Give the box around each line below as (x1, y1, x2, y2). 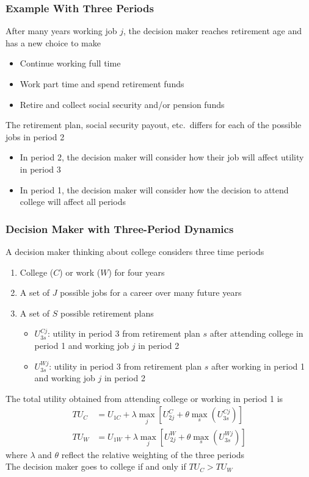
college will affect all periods (20, 195, 126, 208)
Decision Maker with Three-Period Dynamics (5, 221, 234, 236)
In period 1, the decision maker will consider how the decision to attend (20, 183, 289, 196)
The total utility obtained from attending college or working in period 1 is (5, 392, 283, 404)
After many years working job (5, 24, 117, 37)
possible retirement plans (60, 306, 154, 319)
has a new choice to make (5, 36, 101, 49)
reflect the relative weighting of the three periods (61, 448, 245, 461)
